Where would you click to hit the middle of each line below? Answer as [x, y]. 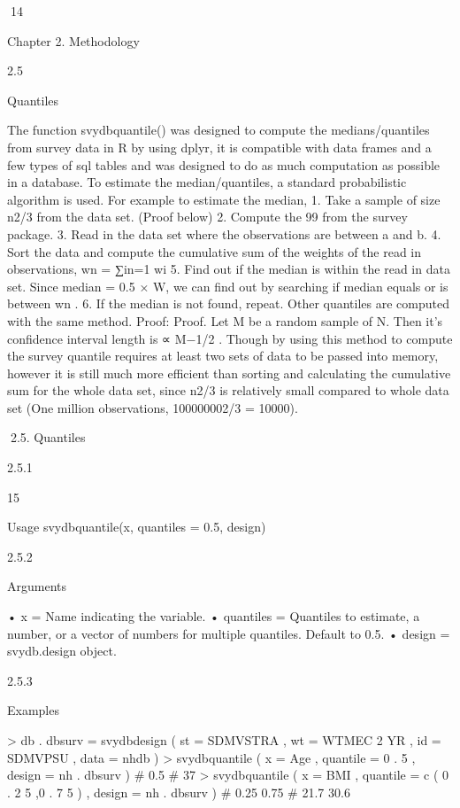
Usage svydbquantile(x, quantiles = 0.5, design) [137, 527]
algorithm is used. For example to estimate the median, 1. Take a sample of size [224, 199]
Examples [33, 710]
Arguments [37, 586]
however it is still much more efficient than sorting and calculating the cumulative [229, 373]
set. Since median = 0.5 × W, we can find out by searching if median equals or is [228, 286]
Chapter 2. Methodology [73, 40]
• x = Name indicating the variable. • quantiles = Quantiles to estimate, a [214, 616]
